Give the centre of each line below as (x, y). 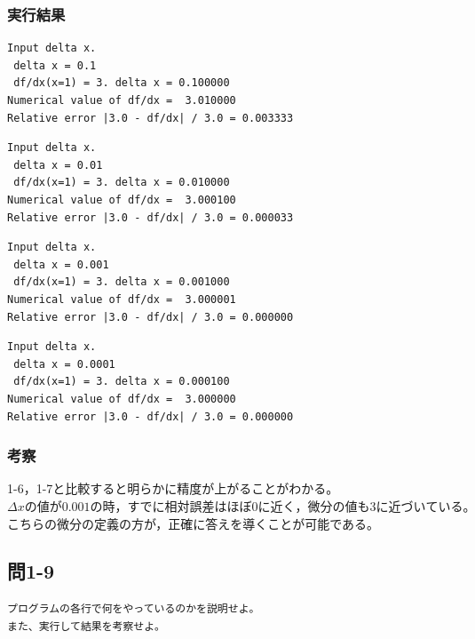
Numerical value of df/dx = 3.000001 (122, 299)
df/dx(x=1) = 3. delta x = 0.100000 (122, 83)
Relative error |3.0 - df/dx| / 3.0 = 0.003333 (150, 118)
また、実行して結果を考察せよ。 (87, 626)
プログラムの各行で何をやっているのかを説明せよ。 (134, 609)
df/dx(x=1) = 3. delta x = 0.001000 (122, 282)
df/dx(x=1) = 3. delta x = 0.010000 (122, 183)
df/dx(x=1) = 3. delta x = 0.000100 (122, 382)
